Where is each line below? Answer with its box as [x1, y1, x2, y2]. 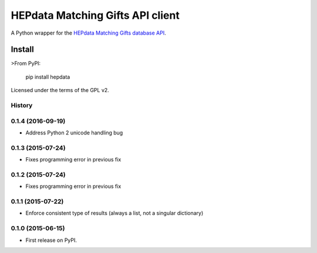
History [11, 102, 33, 109]
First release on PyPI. [25, 237, 77, 244]
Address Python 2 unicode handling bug [25, 129, 123, 136]
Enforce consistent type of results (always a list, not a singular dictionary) [25, 210, 204, 217]
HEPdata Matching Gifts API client [11, 9, 180, 22]
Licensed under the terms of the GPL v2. [11, 87, 110, 94]
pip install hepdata [25, 73, 70, 80]
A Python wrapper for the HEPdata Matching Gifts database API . [11, 29, 167, 36]
